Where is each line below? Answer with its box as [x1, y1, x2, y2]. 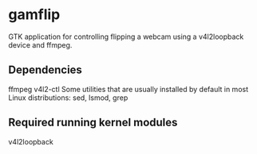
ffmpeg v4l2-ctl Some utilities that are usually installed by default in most [8, 84, 249, 94]
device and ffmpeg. [8, 40, 73, 49]
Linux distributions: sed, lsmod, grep [8, 93, 128, 102]
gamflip [8, 6, 61, 24]
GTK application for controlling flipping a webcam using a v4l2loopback [8, 32, 244, 41]
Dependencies [8, 64, 82, 77]
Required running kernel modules [8, 116, 178, 129]
